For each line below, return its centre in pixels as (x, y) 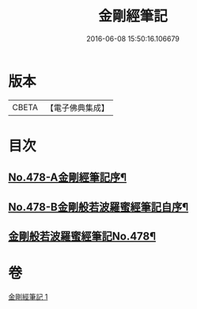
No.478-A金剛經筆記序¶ (68, 178)
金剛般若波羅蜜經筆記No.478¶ (82, 237)
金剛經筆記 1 (28, 296)
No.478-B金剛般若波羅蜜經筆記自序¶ (98, 207)
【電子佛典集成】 (77, 108)
